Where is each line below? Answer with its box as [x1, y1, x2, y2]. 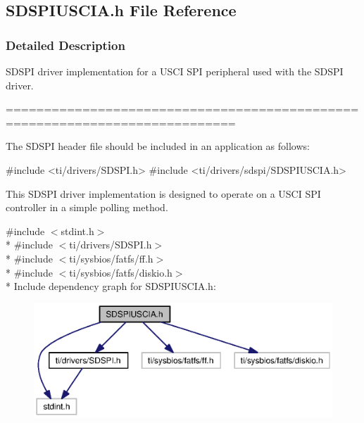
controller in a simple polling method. [6, 200, 168, 215]
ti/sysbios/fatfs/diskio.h [69, 265, 172, 279]
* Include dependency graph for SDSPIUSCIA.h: [6, 279, 216, 293]
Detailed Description [6, 36, 125, 53]
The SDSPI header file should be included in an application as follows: [6, 139, 310, 153]
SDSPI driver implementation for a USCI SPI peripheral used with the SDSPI [6, 64, 344, 78]
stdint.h [61, 223, 94, 238]
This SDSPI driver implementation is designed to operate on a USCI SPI [6, 186, 321, 201]
